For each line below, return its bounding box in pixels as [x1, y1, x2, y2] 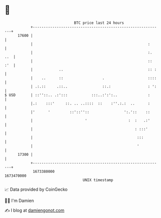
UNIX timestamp [82, 177, 113, 183]
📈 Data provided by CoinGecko [4, 186, 68, 192]
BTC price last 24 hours [74, 20, 124, 25]
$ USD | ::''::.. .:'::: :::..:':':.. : [4, 92, 150, 98]
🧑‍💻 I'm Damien [4, 198, 34, 203]
